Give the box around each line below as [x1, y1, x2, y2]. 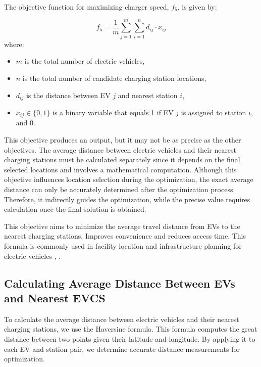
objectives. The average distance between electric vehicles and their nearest [4, 144, 237, 155]
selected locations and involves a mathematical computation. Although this [4, 164, 237, 174]
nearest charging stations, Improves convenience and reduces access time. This [4, 231, 246, 241]
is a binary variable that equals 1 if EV [53, 107, 174, 117]
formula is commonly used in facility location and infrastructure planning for [4, 240, 242, 251]
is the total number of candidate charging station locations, [22, 72, 206, 83]
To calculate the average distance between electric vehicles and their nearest [4, 313, 239, 324]
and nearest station [118, 89, 178, 100]
